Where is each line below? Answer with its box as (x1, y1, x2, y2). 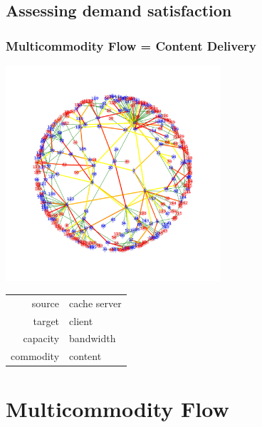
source (31, 295, 60, 310)
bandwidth (69, 331, 116, 346)
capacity (23, 331, 60, 346)
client (69, 313, 93, 328)
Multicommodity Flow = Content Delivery (6, 36, 257, 54)
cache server (69, 295, 122, 310)
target (33, 313, 60, 328)
